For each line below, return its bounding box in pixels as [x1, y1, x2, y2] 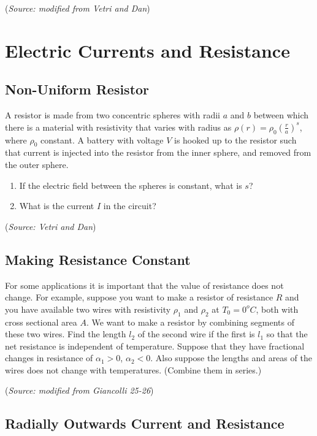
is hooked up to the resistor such [174, 133, 297, 146]
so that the [266, 327, 308, 340]
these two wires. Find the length [5, 327, 126, 340]
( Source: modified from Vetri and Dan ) [5, 2, 150, 14]
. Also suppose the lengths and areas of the [150, 351, 312, 364]
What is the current [19, 199, 94, 212]
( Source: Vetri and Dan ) [5, 220, 96, 232]
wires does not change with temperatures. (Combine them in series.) [5, 363, 262, 376]
